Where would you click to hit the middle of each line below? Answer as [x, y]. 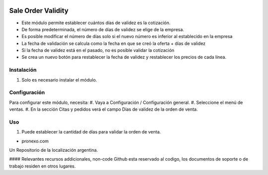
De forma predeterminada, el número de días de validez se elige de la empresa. [103, 29]
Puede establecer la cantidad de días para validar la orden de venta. [91, 132]
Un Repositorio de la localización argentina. [54, 150]
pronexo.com [35, 141]
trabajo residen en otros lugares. [42, 166]
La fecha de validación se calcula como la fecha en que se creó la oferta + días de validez [114, 43]
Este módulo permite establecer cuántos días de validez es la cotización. [96, 23]
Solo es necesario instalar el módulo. [59, 80]
